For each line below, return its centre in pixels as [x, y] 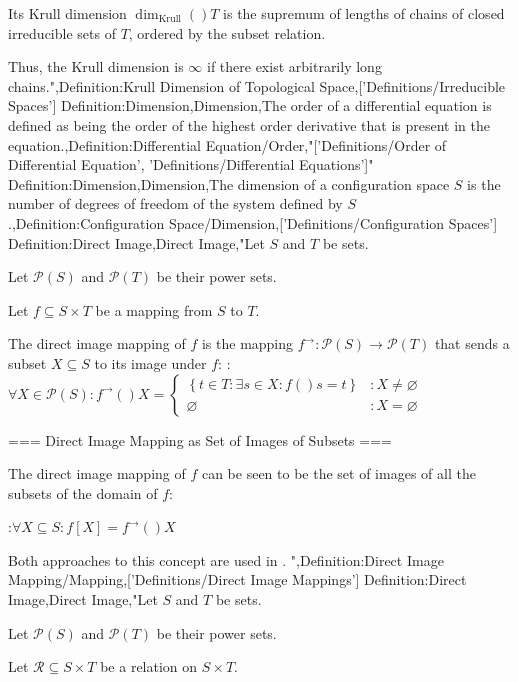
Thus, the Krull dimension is [96, 66]
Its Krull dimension [67, 13]
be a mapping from [154, 309]
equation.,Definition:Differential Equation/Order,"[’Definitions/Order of [227, 144]
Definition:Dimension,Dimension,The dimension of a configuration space [229, 183]
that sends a [472, 343]
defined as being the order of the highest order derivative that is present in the [249, 124]
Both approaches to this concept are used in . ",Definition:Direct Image [226, 559]
